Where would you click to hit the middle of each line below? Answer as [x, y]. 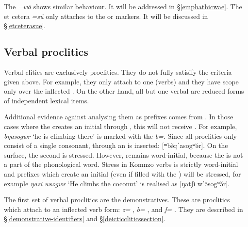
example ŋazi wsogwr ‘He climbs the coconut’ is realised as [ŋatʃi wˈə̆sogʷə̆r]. [117, 183]
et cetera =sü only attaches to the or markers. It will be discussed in [106, 16]
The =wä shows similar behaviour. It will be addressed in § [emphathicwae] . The [123, 6]
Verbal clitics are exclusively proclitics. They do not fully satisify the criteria [118, 72]
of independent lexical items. [47, 100]
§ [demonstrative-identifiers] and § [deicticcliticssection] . [85, 219]
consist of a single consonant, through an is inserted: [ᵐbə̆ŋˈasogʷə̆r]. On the [116, 145]
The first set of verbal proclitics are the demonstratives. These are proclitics [117, 200]
